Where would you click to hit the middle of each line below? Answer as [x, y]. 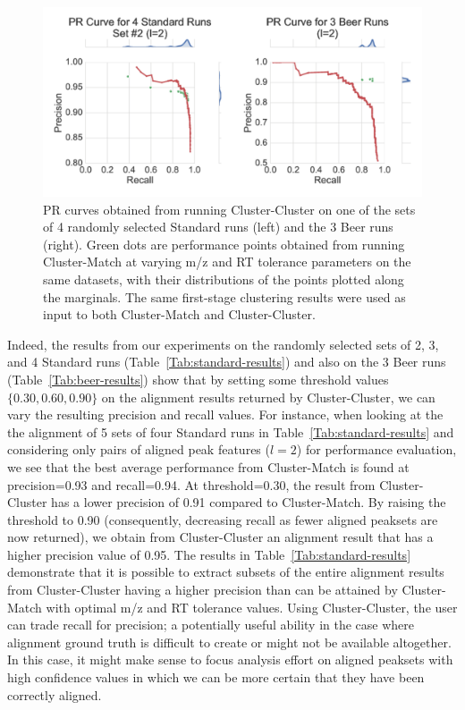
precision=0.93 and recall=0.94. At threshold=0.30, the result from [191, 484]
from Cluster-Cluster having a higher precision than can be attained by [203, 590]
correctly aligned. [55, 694]
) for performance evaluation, [376, 449]
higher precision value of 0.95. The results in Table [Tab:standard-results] [209, 554]
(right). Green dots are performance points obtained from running [224, 244]
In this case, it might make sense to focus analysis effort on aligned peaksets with [230, 659]
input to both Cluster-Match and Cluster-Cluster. [179, 314]
